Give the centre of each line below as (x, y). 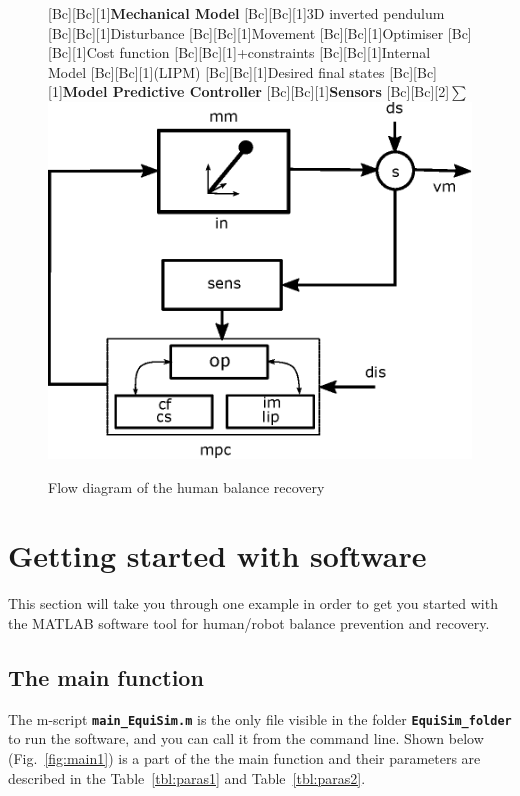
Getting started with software (217, 555)
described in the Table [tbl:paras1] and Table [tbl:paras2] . (187, 777)
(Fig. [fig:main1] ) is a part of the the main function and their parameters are (244, 757)
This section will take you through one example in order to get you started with (253, 603)
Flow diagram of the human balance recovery (186, 486)
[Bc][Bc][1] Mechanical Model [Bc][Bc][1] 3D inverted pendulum (246, 13)
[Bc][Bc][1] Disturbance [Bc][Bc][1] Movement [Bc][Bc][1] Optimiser (246, 32)
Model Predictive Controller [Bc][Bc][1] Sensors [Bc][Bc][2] (256, 91)
